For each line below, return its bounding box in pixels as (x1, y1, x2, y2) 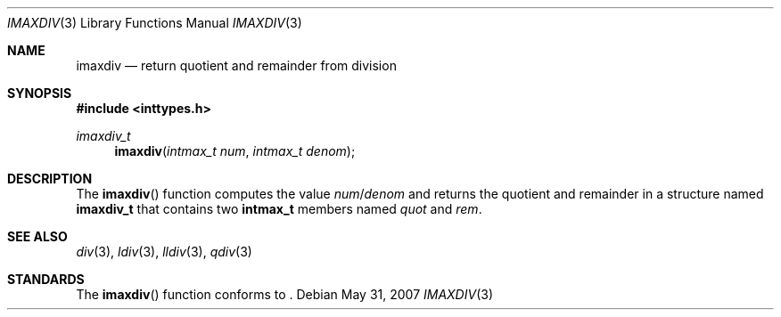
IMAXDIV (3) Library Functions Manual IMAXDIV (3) (7, 15, 302, 30)
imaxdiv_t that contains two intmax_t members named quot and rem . (76, 201, 482, 216)
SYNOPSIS (7, 85, 72, 101)
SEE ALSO (7, 229, 68, 244)
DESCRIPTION (7, 171, 93, 186)
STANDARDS (7, 272, 85, 287)
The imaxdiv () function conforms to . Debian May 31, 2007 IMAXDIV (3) (76, 287, 494, 302)
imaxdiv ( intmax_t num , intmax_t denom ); (114, 143, 356, 158)
